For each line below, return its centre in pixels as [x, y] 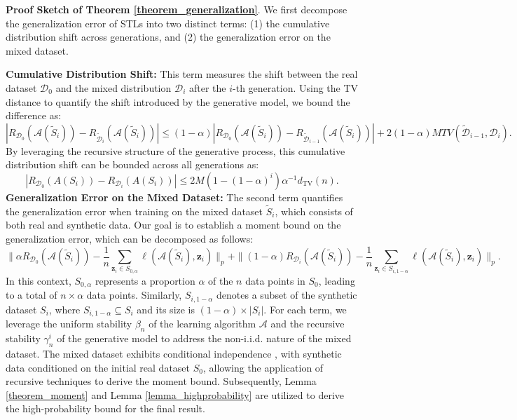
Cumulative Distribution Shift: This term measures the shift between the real [182, 74]
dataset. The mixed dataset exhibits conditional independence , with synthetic [174, 353]
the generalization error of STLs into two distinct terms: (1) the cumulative [168, 23]
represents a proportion [145, 280]
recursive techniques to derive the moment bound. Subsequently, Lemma [161, 381]
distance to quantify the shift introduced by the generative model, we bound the [178, 101]
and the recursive [308, 324]
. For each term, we [305, 309]
